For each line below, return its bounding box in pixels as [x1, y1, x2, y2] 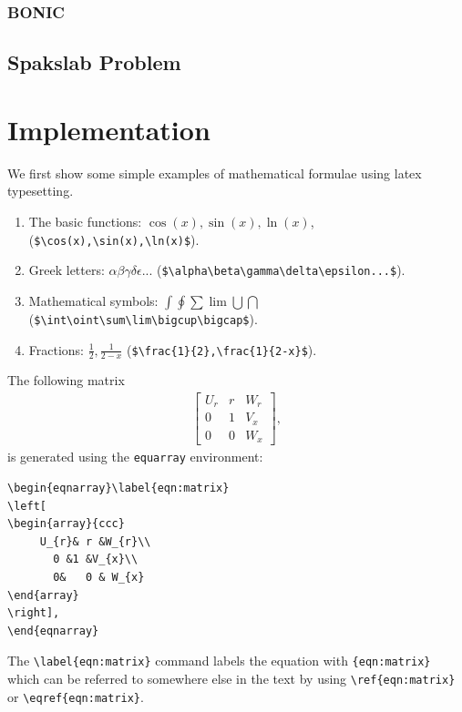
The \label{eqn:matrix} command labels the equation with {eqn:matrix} [7, 651, 431, 670]
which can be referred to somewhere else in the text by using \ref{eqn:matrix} [7, 669, 456, 688]
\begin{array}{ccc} [7, 517, 125, 531]
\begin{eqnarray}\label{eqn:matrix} [7, 482, 230, 495]
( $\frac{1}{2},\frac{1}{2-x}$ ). [127, 340, 317, 359]
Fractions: [28, 340, 85, 359]
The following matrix [7, 371, 125, 390]
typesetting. [7, 181, 74, 200]
